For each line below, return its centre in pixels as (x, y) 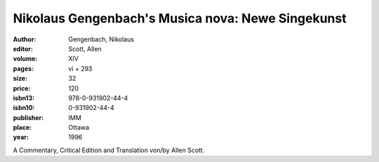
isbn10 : (24, 108)
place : (22, 128)
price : (22, 88)
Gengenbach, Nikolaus (101, 39)
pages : (24, 68)
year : (21, 137)
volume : (25, 59)
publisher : (28, 117)
